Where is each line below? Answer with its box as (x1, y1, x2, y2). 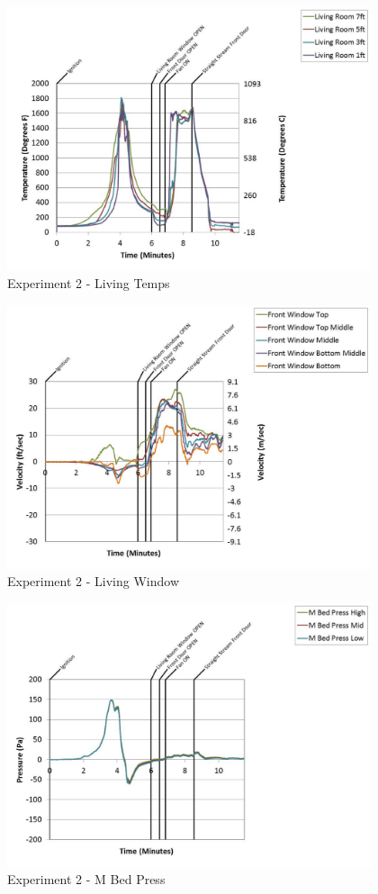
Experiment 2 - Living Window (7, 572, 180, 591)
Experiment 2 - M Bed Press (7, 870, 166, 889)
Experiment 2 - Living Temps (7, 274, 170, 293)
